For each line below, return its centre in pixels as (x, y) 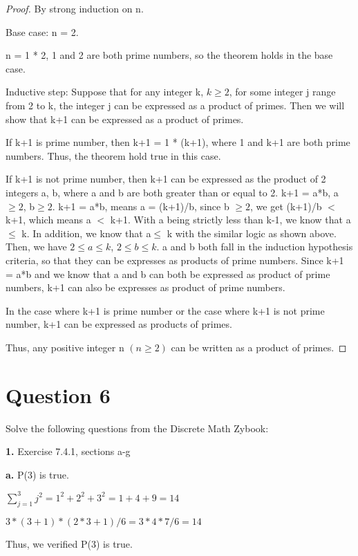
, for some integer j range (282, 92)
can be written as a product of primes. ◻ (259, 347)
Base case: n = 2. (42, 31)
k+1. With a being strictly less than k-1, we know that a (230, 220)
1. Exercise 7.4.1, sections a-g (68, 451)
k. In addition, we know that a (86, 233)
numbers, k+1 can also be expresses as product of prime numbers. (145, 287)
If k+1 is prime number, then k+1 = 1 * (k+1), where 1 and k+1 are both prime (178, 142)
